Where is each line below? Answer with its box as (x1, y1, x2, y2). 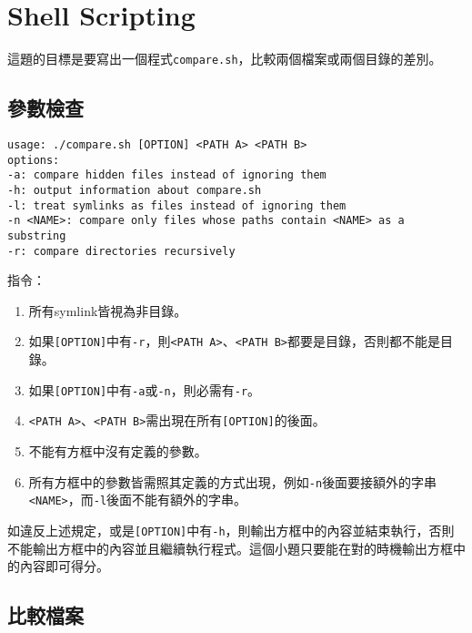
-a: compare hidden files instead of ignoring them (7, 168, 326, 182)
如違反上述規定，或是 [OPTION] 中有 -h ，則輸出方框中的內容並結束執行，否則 (7, 520, 455, 539)
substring (7, 229, 66, 242)
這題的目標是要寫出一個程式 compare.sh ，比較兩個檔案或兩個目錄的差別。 (7, 49, 442, 68)
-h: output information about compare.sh (7, 183, 262, 197)
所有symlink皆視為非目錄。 (28, 301, 187, 320)
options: (7, 153, 60, 167)
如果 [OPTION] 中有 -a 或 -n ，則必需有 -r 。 (28, 380, 261, 399)
